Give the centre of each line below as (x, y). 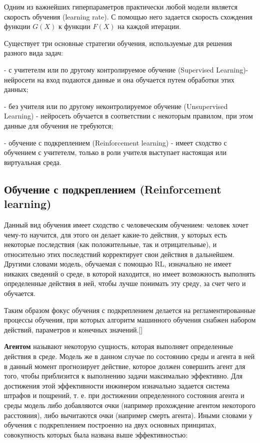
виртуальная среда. (33, 162)
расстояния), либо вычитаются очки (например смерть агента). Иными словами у (128, 415)
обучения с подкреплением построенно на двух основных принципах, (110, 425)
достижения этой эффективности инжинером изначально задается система (117, 385)
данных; (16, 89)
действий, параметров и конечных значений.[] (73, 329)
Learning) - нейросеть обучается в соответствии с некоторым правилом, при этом (128, 116)
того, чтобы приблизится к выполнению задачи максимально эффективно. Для (123, 376)
